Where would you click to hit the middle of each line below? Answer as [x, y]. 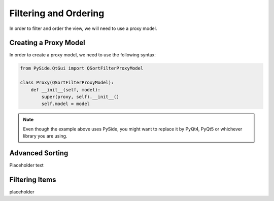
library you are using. [45, 136]
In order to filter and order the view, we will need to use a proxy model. [83, 28]
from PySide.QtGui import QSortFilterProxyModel [82, 68]
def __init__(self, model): [66, 90]
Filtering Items [33, 179]
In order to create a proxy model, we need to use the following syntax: [82, 55]
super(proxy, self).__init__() [80, 97]
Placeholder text [27, 165]
